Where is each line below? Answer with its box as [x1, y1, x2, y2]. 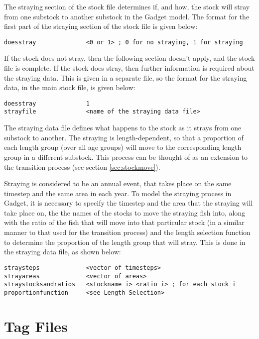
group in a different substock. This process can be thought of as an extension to [4, 151, 248, 162]
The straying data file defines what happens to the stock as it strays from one [4, 122, 242, 133]
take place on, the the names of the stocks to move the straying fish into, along [4, 207, 246, 218]
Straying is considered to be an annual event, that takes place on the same [4, 178, 232, 189]
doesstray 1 [4, 100, 90, 107]
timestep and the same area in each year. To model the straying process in [4, 188, 232, 198]
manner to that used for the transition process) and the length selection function [4, 227, 251, 237]
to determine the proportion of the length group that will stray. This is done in [4, 236, 246, 247]
